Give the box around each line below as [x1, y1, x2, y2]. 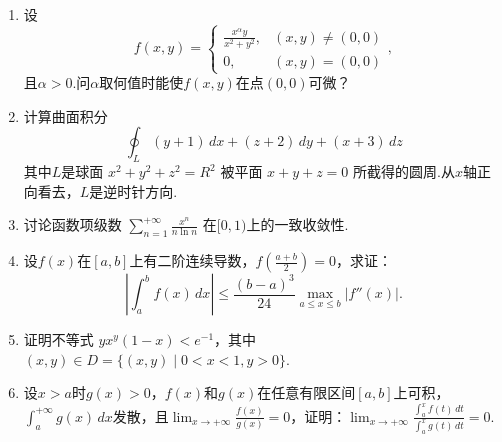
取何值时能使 [99, 72, 184, 93]
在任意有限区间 [257, 382, 356, 403]
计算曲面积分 [23, 105, 108, 126]
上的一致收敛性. [246, 214, 349, 235]
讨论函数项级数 [23, 214, 122, 235]
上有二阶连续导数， [129, 250, 256, 271]
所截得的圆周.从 [353, 161, 455, 182]
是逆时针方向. [89, 180, 178, 201]
